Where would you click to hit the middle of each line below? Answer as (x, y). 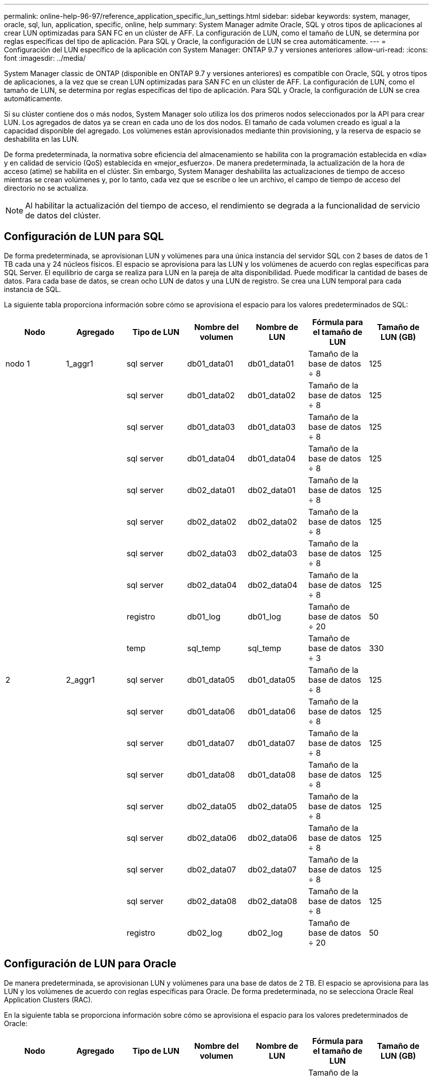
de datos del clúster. (63, 215)
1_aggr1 (80, 363)
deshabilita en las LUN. (42, 139)
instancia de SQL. (33, 289)
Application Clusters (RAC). (48, 999)
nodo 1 (18, 363)
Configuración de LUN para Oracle (90, 964)
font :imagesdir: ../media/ (45, 58)
